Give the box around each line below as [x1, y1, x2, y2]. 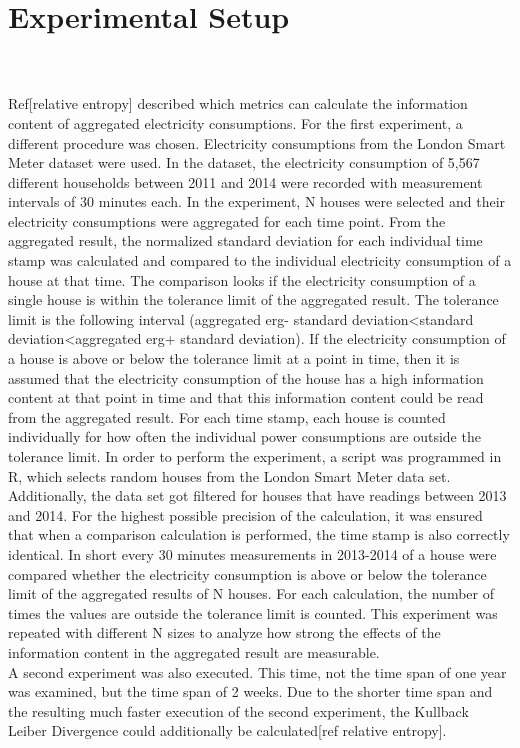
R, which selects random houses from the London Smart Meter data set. [8, 465, 451, 486]
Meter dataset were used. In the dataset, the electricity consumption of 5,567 [8, 152, 480, 173]
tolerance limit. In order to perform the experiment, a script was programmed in [8, 446, 502, 466]
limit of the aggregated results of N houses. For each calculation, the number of [8, 583, 494, 604]
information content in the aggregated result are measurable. [8, 641, 380, 662]
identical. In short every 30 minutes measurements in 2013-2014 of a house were [8, 543, 497, 564]
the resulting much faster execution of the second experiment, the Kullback [8, 700, 469, 721]
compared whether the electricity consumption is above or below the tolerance [8, 563, 487, 584]
